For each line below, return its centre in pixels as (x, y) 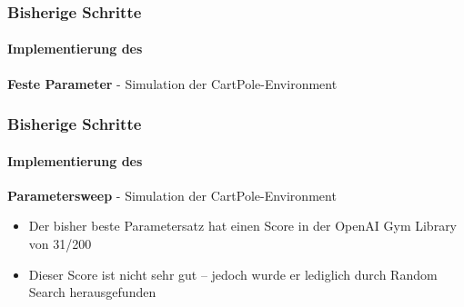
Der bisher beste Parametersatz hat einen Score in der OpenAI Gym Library (243, 226)
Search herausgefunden (92, 292)
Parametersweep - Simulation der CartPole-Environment (172, 195)
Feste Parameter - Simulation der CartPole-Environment (172, 83)
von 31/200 (60, 244)
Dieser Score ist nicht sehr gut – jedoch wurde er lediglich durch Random (233, 274)
